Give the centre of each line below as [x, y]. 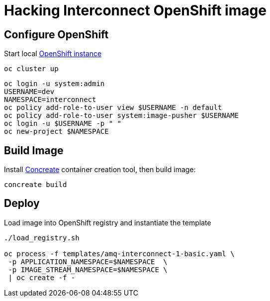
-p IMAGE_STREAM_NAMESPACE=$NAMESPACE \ [88, 269]
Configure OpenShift [56, 34]
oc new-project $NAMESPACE [56, 132]
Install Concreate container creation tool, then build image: [100, 170]
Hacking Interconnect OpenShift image [135, 10]
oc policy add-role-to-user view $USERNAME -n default [113, 108]
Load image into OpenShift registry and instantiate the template [108, 222]
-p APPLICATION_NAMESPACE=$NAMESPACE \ [88, 261]
